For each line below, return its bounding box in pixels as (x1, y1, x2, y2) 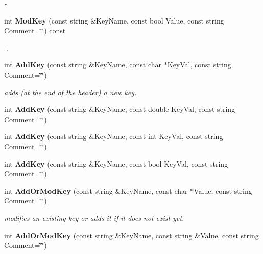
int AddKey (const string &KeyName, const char (4, 59, 162, 70)
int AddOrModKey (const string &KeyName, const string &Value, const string (4, 229, 259, 240)
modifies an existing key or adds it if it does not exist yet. (4, 212, 184, 223)
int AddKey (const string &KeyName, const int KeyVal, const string (4, 131, 223, 142)
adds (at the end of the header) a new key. (4, 86, 137, 97)
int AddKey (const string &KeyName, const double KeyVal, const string (4, 104, 235, 114)
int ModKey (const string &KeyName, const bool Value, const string (4, 15, 224, 26)
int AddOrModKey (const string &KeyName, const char (4, 185, 188, 196)
